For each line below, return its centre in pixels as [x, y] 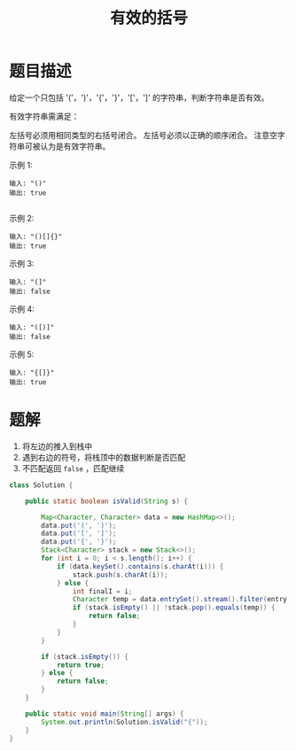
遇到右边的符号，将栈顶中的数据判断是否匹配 [104, 457]
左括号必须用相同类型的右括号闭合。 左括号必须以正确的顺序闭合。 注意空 [143, 135]
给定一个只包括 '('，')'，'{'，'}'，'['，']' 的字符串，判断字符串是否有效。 [139, 97]
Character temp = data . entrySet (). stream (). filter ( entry [180, 600]
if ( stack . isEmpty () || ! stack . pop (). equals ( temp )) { [174, 608]
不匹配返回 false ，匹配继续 [73, 468]
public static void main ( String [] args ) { [105, 714]
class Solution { [41, 485]
